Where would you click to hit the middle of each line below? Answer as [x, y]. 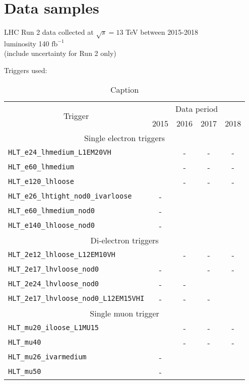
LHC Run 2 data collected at [49, 32]
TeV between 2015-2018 [162, 32]
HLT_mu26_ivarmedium [47, 357]
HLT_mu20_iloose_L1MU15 [54, 328]
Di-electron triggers [125, 240]
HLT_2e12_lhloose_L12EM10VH [62, 255]
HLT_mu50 [25, 372]
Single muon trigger [125, 313]
